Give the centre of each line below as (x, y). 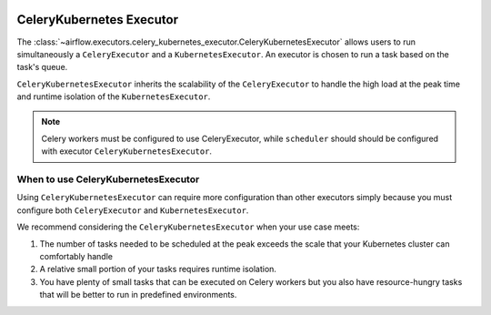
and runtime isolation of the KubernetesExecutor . (114, 97)
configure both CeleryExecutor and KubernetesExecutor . (133, 210)
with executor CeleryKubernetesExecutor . (127, 151)
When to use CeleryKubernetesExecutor (108, 179)
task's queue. (42, 67)
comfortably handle (76, 256)
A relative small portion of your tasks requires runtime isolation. (158, 269)
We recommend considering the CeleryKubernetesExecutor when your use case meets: (188, 227)
